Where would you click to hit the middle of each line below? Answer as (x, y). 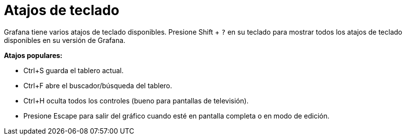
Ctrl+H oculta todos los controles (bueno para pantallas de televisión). (136, 100)
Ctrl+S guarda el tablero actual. (74, 70)
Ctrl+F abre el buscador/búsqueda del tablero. (98, 85)
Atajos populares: (33, 55)
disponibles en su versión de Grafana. (65, 40)
